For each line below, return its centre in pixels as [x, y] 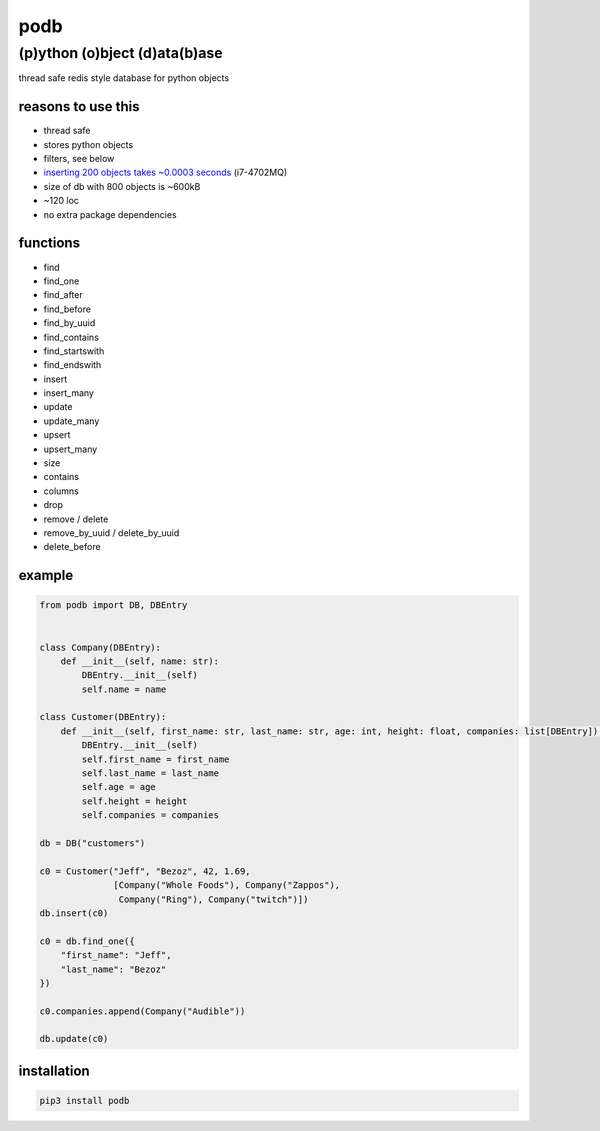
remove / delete [76, 519]
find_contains [71, 337]
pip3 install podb [84, 1101]
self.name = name [124, 689]
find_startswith [74, 351]
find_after [63, 295]
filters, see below [79, 159]
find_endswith [72, 365]
